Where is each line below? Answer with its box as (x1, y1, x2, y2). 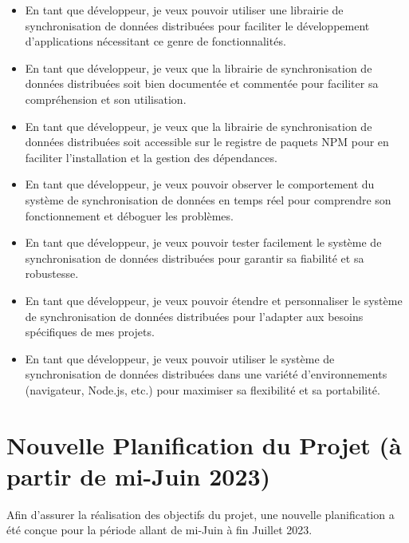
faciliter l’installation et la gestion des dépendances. (25, 149, 277, 165)
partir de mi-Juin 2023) (6, 459, 271, 492)
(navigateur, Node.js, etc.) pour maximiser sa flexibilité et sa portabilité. (25, 381, 380, 398)
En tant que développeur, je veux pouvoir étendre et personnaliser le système (25, 291, 403, 308)
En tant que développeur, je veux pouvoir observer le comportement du (25, 176, 375, 192)
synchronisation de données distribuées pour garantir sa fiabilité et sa (25, 249, 364, 266)
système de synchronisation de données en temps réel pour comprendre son (25, 191, 391, 208)
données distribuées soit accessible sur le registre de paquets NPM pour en (25, 133, 389, 150)
